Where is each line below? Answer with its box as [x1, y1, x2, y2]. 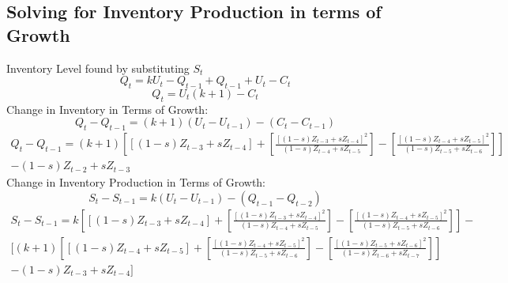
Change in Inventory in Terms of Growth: [6, 100, 209, 117]
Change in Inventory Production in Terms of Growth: [6, 174, 266, 191]
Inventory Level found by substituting [6, 59, 190, 76]
